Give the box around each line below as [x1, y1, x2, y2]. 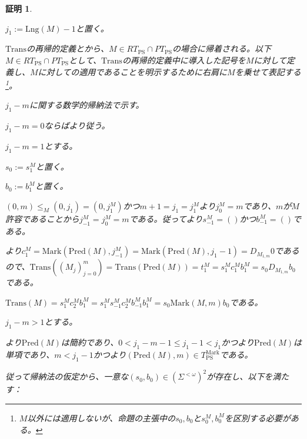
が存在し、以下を [206, 370, 273, 383]
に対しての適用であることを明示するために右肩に [38, 65, 228, 78]
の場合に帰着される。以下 [172, 42, 271, 55]
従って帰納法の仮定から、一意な [5, 370, 129, 383]
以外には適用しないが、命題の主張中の [27, 411, 176, 424]
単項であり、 [5, 348, 55, 361]
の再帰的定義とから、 [26, 42, 109, 55]
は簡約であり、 [61, 336, 119, 348]
